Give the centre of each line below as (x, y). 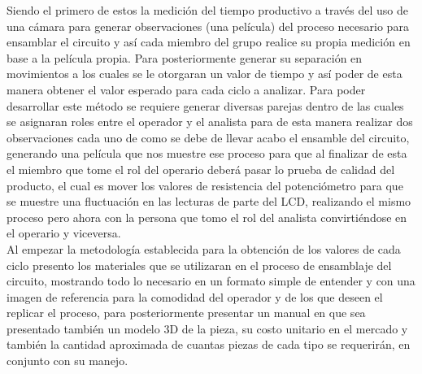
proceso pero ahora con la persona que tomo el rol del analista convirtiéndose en (207, 217)
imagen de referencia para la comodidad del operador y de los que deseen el (195, 296)
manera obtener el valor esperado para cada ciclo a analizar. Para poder (186, 89)
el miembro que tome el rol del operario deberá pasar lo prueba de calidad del (201, 169)
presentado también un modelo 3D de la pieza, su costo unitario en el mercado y (207, 328)
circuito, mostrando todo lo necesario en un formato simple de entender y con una (211, 281)
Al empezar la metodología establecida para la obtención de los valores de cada (204, 248)
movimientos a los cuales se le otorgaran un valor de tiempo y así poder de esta (204, 74)
